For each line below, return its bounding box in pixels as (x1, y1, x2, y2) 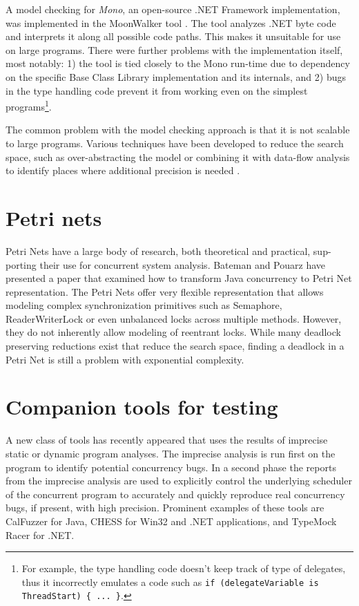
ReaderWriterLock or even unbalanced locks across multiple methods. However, (6, 311, 342, 325)
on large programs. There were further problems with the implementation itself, (6, 42, 343, 57)
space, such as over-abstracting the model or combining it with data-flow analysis (6, 149, 350, 164)
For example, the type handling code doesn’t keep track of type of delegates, (21, 561, 346, 576)
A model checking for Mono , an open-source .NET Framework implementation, (6, 2, 340, 16)
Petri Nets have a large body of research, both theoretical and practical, (6, 243, 311, 258)
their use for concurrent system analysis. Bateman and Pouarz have (39, 257, 326, 272)
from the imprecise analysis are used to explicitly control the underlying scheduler (6, 473, 352, 488)
